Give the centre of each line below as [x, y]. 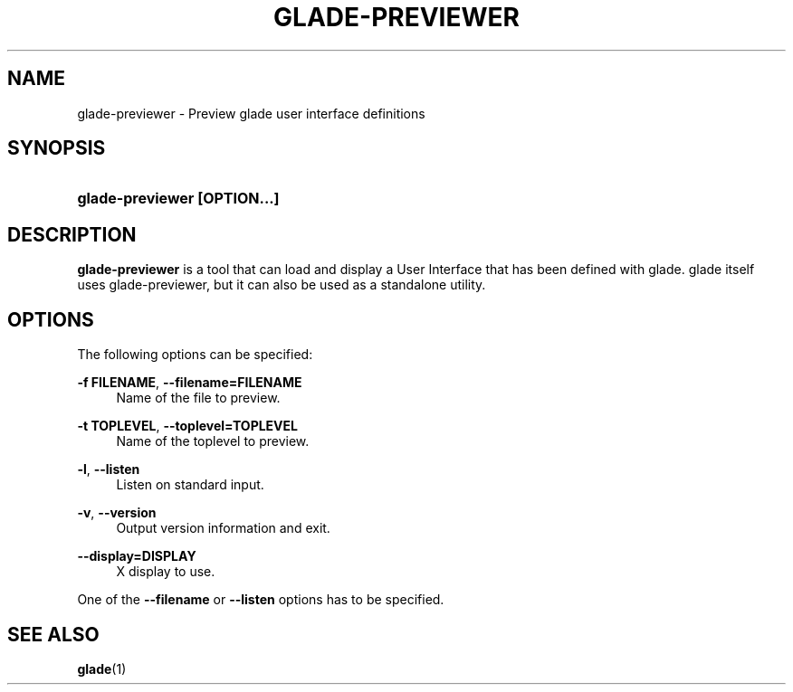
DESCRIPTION [72, 234]
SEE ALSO [53, 634]
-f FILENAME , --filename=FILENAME [190, 383]
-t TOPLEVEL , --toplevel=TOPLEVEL [187, 426]
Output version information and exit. [223, 528]
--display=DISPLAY [137, 556]
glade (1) [102, 668]
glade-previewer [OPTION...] [178, 199]
